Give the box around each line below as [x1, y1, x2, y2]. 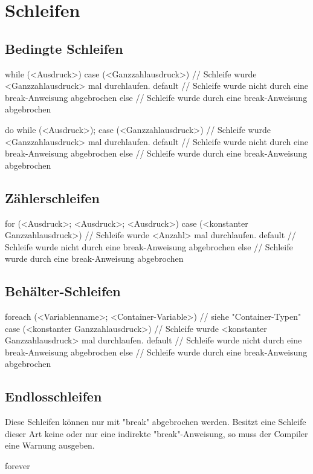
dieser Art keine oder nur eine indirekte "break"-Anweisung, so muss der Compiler [5, 427, 308, 440]
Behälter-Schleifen [5, 282, 121, 300]
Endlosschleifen [5, 387, 102, 406]
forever [5, 459, 30, 472]
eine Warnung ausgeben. [5, 439, 95, 452]
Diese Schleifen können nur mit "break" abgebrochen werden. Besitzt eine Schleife [5, 415, 306, 428]
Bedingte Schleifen [5, 39, 123, 57]
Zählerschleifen [5, 188, 100, 207]
